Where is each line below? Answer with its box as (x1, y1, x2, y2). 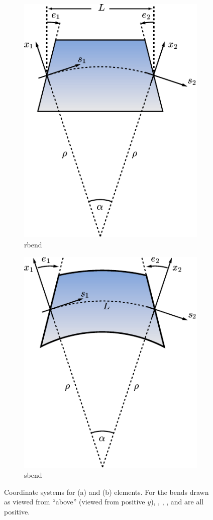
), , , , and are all (151, 496, 204, 507)
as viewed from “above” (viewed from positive (4, 496, 145, 507)
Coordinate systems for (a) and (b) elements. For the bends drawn (4, 486, 209, 497)
